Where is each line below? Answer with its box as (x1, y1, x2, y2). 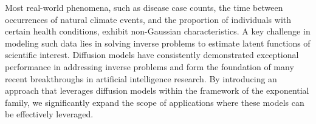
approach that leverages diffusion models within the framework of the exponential (5, 84, 309, 97)
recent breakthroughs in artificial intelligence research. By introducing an (5, 72, 277, 85)
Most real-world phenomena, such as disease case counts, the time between (5, 1, 283, 13)
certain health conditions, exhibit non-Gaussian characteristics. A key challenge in (5, 25, 311, 38)
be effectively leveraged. (5, 108, 94, 120)
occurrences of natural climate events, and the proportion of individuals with (5, 13, 292, 25)
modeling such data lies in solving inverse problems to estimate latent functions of (5, 36, 311, 49)
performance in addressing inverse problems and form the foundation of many (5, 60, 294, 73)
